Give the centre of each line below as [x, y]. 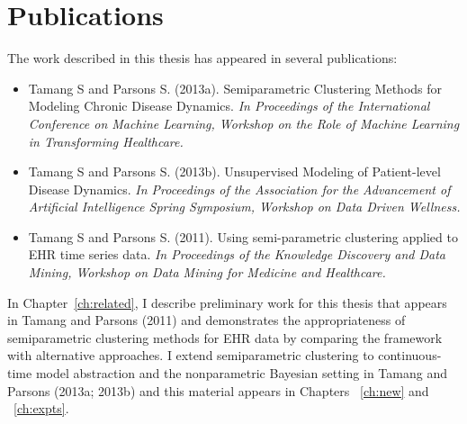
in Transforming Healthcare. [106, 141]
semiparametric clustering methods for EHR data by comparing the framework [225, 337]
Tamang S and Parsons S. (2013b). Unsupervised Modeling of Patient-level [234, 171]
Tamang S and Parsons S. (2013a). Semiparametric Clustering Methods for [235, 88]
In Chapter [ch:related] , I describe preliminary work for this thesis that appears [227, 302]
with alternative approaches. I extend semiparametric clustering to [191, 355]
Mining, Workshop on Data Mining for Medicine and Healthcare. [207, 272]
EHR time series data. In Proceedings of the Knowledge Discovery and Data [237, 254]
